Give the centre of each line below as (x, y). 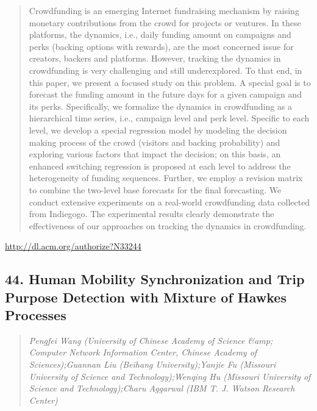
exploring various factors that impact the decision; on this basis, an (155, 154)
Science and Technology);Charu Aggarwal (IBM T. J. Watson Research (162, 388)
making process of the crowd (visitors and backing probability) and (155, 142)
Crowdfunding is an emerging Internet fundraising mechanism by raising (164, 10)
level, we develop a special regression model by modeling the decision (158, 130)
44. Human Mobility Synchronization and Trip (155, 279)
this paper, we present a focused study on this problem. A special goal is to (170, 82)
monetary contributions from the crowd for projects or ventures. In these (165, 22)
